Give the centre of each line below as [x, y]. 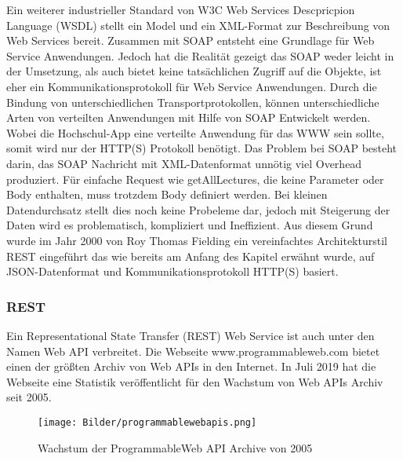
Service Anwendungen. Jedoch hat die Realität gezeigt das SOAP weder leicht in [200, 55]
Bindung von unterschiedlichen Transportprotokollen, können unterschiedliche [193, 102]
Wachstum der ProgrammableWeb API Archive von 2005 [175, 447]
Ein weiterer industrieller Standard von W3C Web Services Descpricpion [181, 9]
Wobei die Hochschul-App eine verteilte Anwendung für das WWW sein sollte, [195, 132]
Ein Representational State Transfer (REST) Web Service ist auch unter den [191, 335]
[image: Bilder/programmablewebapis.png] [147, 422]
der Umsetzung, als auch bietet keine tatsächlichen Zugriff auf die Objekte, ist [194, 71]
